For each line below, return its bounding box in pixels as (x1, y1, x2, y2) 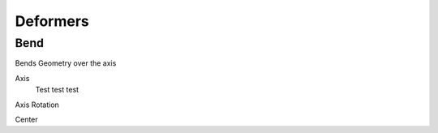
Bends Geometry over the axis (15, 58, 117, 68)
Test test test (35, 85, 79, 95)
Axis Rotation (15, 100, 60, 109)
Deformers (15, 12, 89, 30)
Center (15, 114, 38, 124)
